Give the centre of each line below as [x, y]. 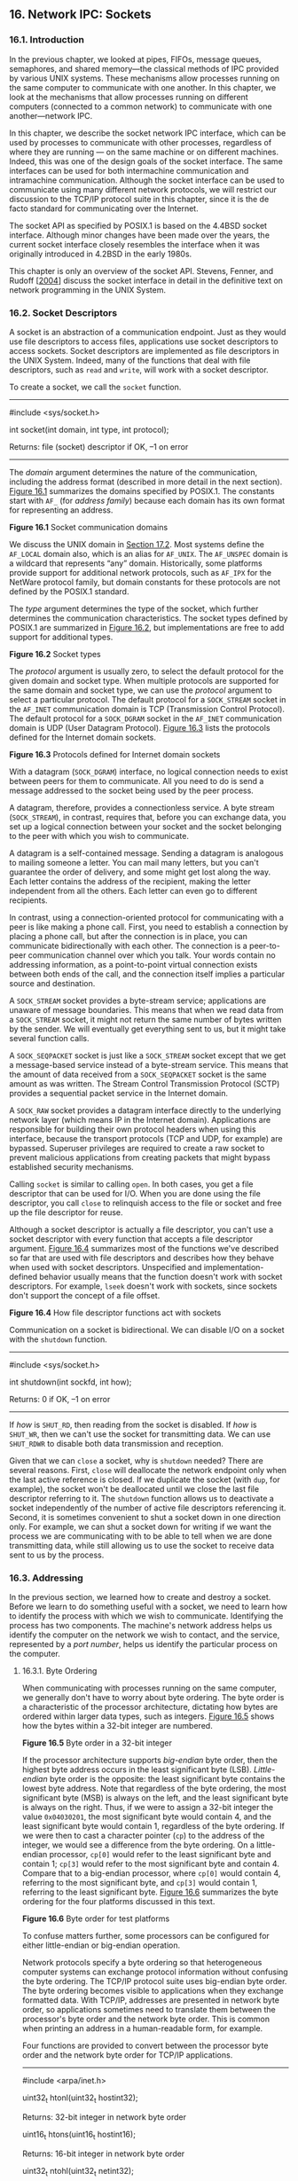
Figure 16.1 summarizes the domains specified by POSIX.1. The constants [142, 490]
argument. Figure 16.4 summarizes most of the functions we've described [144, 1248]
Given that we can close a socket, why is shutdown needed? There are [136, 1460]
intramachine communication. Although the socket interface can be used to [147, 180]
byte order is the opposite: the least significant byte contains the [167, 1779]
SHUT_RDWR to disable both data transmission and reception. [117, 1443]
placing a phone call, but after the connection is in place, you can [129, 936]
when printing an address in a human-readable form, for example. [142, 2028]
